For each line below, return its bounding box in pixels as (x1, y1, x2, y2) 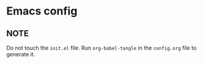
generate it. (6, 51, 35, 58)
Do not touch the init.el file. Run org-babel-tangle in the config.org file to (6, 44, 197, 51)
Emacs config (6, 4, 78, 18)
